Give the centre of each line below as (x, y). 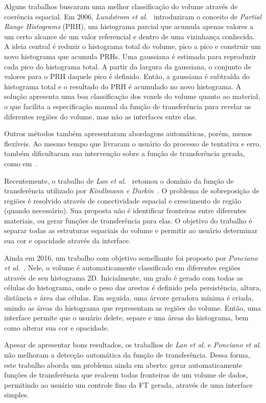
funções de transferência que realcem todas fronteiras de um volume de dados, (126, 375)
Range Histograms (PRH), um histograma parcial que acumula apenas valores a (129, 26)
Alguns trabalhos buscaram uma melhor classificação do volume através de (121, 6)
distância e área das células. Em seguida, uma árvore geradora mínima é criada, (129, 298)
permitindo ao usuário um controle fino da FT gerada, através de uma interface (128, 384)
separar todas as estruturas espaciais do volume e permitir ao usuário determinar (131, 230)
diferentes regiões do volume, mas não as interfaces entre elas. (101, 116)
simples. (17, 395)
